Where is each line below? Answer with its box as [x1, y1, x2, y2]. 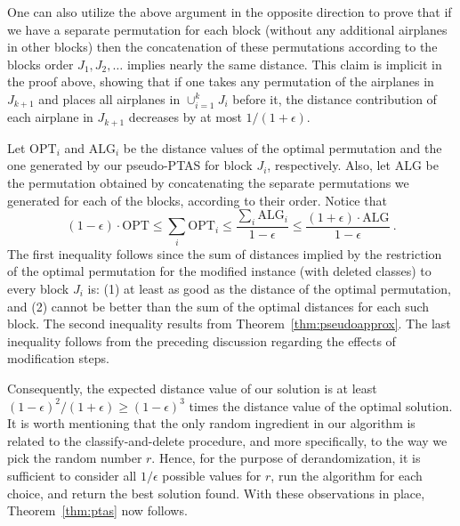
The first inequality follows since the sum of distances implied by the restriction [7, 244, 442, 263]
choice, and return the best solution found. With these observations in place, [7, 483, 425, 502]
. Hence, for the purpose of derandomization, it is [151, 449, 421, 467]
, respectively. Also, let [267, 156, 391, 174]
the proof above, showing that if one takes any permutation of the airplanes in [7, 72, 434, 91]
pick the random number [7, 449, 142, 467]
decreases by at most [128, 108, 242, 126]
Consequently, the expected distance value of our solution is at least [7, 378, 377, 397]
